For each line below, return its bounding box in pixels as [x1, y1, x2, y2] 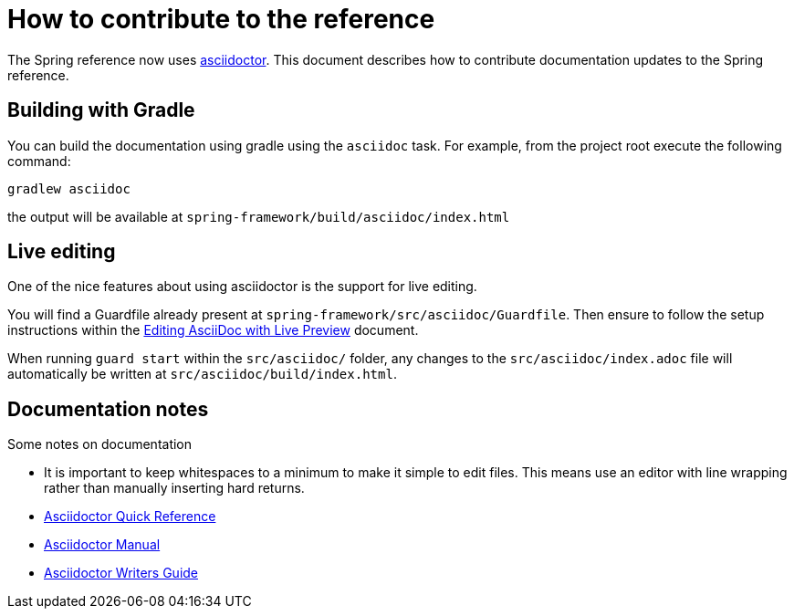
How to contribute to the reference [7, 4, 435, 35]
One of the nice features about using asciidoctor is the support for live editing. [7, 278, 477, 295]
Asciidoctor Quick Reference [44, 508, 216, 525]
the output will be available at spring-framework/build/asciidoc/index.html [7, 208, 510, 224]
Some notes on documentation [7, 436, 193, 453]
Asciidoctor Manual [44, 537, 161, 553]
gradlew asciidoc [7, 181, 131, 196]
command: [7, 152, 71, 169]
